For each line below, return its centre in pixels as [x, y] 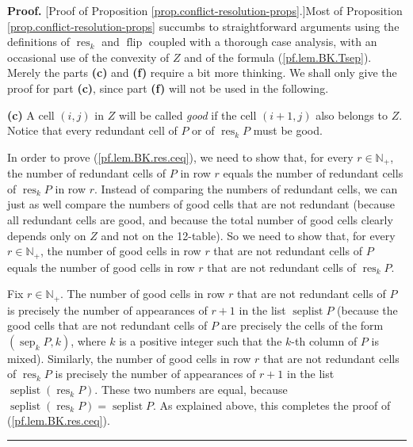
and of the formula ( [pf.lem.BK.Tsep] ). [278, 57]
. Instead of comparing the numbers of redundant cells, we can [246, 188]
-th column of [324, 340]
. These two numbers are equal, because [191, 390]
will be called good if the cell [187, 115]
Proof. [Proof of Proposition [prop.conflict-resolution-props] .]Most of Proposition [205, 10]
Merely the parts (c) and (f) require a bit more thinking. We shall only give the [202, 73]
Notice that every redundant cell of [92, 130]
